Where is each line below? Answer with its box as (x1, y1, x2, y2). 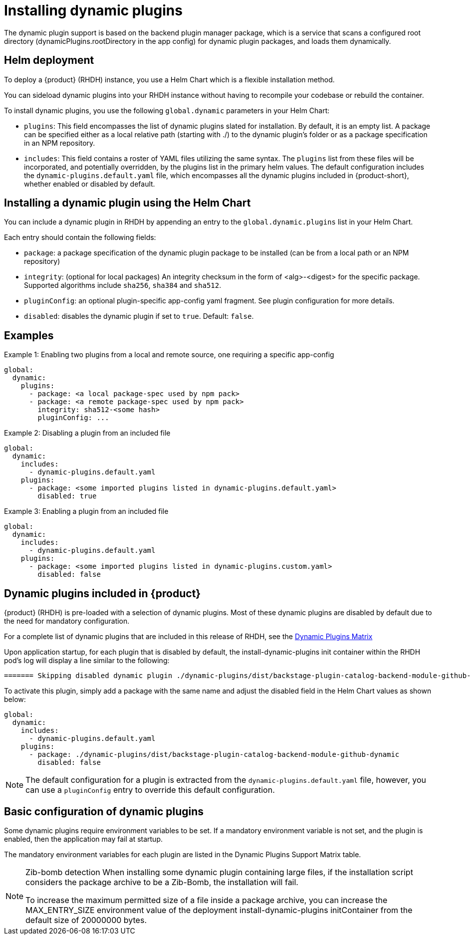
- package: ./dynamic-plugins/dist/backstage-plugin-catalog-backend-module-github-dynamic (29, 750, 400, 759)
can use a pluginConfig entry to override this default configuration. (25, 785, 275, 795)
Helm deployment (4, 54, 94, 67)
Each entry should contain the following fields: (4, 233, 156, 242)
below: (4, 695, 26, 704)
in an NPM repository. (24, 138, 95, 147)
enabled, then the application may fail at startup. (4, 834, 163, 843)
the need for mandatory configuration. (4, 617, 130, 626)
